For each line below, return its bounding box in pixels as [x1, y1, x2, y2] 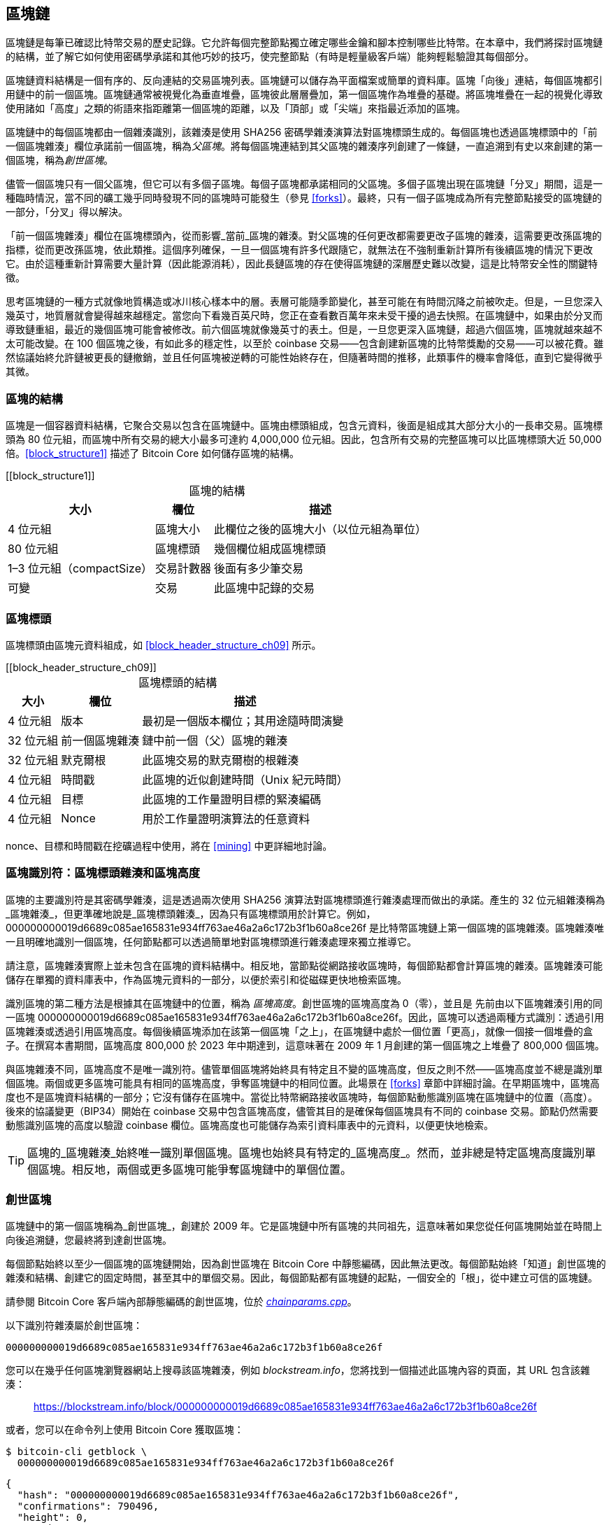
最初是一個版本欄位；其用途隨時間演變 [142, 713, 344, 728]
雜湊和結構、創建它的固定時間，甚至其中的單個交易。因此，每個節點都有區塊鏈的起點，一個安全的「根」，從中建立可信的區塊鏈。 [6, 1272, 598, 1284]
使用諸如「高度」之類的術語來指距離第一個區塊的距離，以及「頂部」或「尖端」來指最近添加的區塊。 [6, 102, 466, 115]
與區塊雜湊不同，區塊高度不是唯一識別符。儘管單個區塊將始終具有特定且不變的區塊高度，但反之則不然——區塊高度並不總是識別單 [6, 1062, 603, 1075]
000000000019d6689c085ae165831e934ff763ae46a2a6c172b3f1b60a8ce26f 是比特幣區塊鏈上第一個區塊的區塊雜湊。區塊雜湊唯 [6, 921, 604, 934]
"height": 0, [17, 1512, 89, 1524]
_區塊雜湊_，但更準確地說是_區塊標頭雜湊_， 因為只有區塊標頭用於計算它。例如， [6, 907, 376, 920]
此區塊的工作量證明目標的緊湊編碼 [142, 792, 322, 806]
